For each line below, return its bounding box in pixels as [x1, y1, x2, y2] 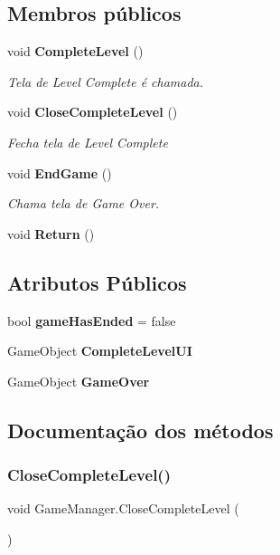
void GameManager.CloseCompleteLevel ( [7, 499, 239, 518]
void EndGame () [7, 163, 112, 182]
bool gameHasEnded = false [7, 311, 176, 330]
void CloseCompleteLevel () [7, 102, 178, 121]
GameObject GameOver [7, 371, 150, 390]
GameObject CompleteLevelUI [7, 341, 192, 360]
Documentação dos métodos [7, 416, 274, 444]
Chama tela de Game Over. [7, 194, 160, 213]
